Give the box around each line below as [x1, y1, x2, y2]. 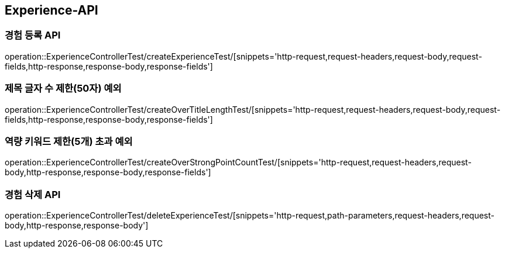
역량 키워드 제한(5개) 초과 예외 [5, 135, 133, 147]
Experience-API [5, 3, 98, 18]
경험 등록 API [5, 29, 61, 41]
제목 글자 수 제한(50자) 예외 [5, 82, 122, 95]
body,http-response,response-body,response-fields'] [5, 167, 211, 178]
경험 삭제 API [5, 188, 61, 200]
